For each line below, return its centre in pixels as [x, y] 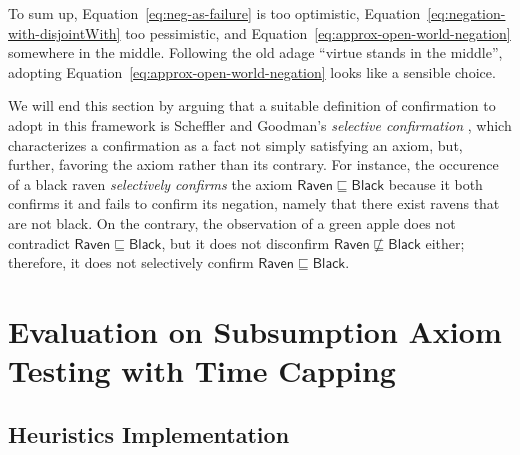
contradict [39, 242]
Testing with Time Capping [202, 370]
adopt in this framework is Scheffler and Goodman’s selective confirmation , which [260, 124]
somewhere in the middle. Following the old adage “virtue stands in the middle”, [255, 52]
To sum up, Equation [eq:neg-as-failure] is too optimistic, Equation [214, 13]
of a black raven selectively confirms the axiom [150, 183]
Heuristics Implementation [149, 433]
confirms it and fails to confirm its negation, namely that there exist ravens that [254, 203]
